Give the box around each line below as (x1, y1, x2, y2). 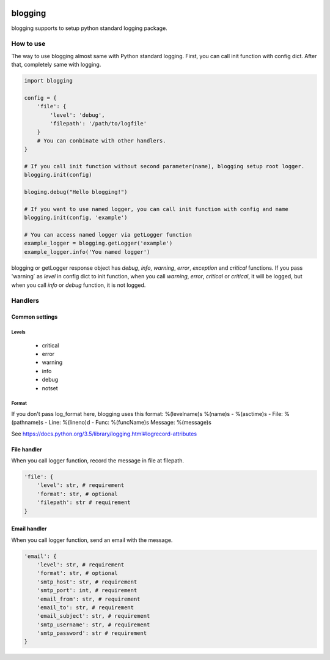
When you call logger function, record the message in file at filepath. (11, 457, 185, 464)
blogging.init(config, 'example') (24, 214, 128, 221)
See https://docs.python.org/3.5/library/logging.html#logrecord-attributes (11, 430, 197, 437)
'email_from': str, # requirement (37, 595, 141, 603)
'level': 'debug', (50, 111, 105, 119)
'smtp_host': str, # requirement (37, 578, 137, 585)
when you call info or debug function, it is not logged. (11, 281, 146, 289)
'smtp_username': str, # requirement (37, 621, 150, 628)
